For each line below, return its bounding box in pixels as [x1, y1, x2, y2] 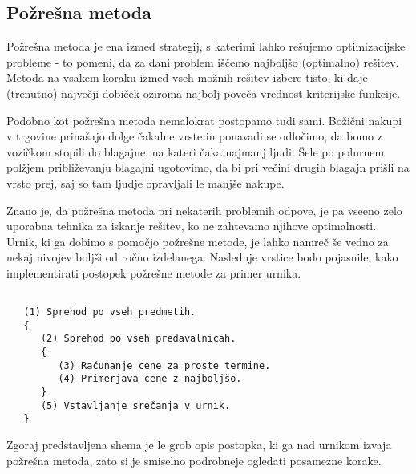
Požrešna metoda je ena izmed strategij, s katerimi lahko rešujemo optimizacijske [6, 38, 406, 55]
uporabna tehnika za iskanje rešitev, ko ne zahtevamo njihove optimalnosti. [6, 217, 377, 234]
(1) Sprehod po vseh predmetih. [23, 306, 196, 318]
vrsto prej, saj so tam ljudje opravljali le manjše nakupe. [6, 174, 285, 191]
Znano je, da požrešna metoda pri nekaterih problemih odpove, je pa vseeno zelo [6, 201, 402, 218]
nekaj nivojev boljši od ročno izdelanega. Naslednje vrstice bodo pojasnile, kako [6, 249, 398, 265]
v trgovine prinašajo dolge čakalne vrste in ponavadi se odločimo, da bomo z [6, 128, 382, 144]
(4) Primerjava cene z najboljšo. [58, 373, 242, 385]
